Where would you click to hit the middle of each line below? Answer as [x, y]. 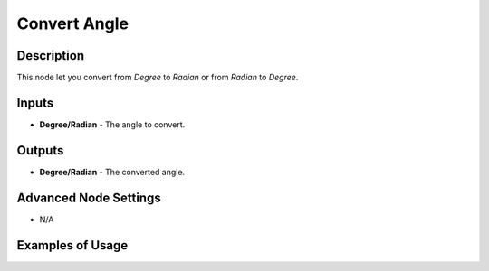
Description [51, 56]
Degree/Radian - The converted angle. [112, 172]
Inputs [35, 103]
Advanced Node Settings [89, 197]
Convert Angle [72, 23]
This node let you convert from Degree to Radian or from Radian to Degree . [158, 78]
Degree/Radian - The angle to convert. [112, 124]
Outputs [40, 150]
